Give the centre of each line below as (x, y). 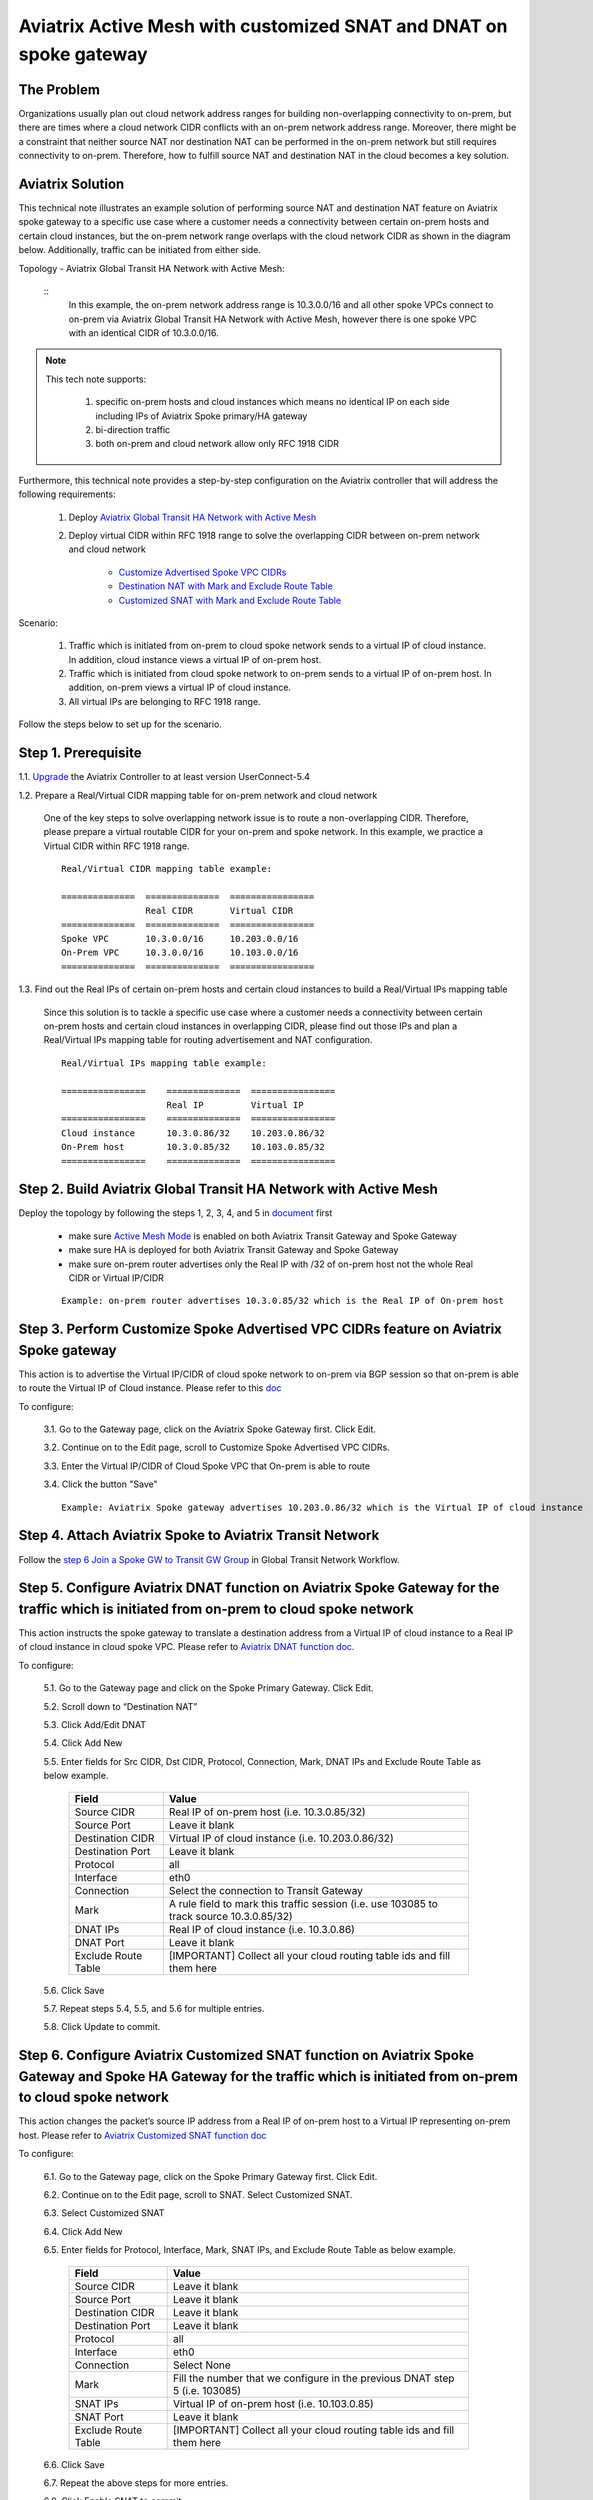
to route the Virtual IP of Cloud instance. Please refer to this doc (150, 1388)
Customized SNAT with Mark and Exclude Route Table (230, 600)
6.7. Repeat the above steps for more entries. (136, 2482)
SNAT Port (99, 2417)
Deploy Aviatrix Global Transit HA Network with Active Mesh (192, 517)
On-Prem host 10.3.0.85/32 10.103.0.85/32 (193, 1147)
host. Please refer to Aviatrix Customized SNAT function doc (142, 2135)
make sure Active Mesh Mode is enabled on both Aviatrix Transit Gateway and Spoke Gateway (262, 1236)
